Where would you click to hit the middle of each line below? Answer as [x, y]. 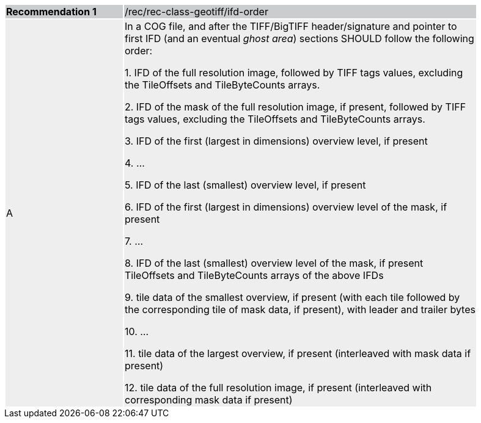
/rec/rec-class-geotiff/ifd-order [196, 12]
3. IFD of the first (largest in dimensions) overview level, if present [276, 141]
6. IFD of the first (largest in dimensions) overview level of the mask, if [286, 207]
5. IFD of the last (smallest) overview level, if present [245, 185]
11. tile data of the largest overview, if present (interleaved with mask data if [298, 353]
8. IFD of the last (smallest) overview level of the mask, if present [274, 263]
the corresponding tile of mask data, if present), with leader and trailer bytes [300, 309]
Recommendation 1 [51, 12]
